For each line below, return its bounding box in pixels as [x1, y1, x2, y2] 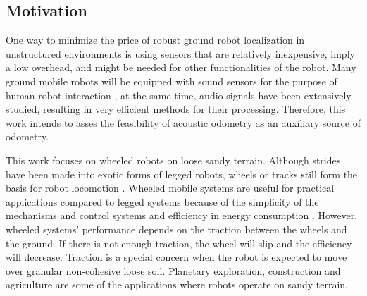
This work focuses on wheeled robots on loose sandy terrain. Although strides [6, 152, 341, 167]
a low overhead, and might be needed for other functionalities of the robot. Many [6, 60, 356, 75]
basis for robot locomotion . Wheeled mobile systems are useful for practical [6, 180, 335, 195]
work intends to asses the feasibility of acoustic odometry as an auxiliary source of [6, 115, 361, 130]
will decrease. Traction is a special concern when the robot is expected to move [6, 249, 347, 264]
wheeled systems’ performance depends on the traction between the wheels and [6, 221, 347, 236]
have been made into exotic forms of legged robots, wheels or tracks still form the [6, 166, 358, 181]
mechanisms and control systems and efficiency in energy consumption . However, [6, 208, 358, 223]
